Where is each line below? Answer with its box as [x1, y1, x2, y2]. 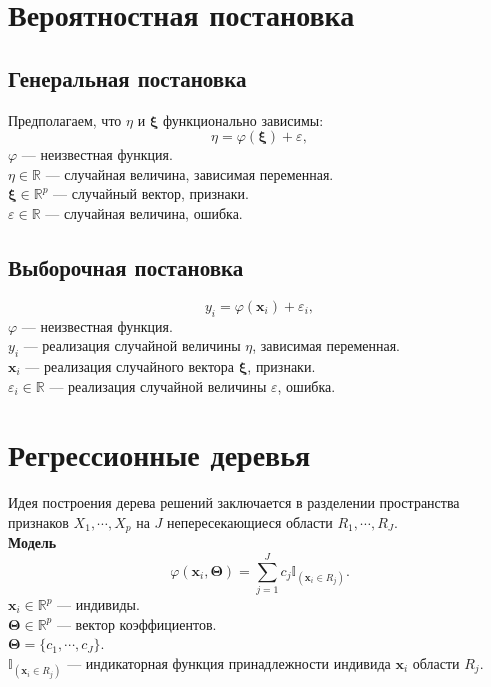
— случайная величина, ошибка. [45, 202, 243, 223]
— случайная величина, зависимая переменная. [45, 163, 334, 184]
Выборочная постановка [8, 251, 244, 282]
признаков [8, 511, 69, 532]
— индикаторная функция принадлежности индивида [67, 652, 391, 673]
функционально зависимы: [163, 109, 324, 130]
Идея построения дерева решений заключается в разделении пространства [8, 492, 460, 513]
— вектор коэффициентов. [56, 613, 217, 634]
